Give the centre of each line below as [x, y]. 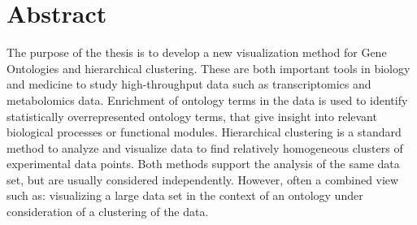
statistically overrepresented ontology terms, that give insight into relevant [192, 116]
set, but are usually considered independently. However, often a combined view [203, 179]
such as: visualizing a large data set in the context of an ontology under [185, 195]
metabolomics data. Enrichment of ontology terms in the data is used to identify [207, 100]
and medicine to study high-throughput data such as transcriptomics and [189, 84]
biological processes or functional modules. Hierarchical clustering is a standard [204, 132]
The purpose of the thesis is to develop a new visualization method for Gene [197, 52]
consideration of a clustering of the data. [108, 212]
